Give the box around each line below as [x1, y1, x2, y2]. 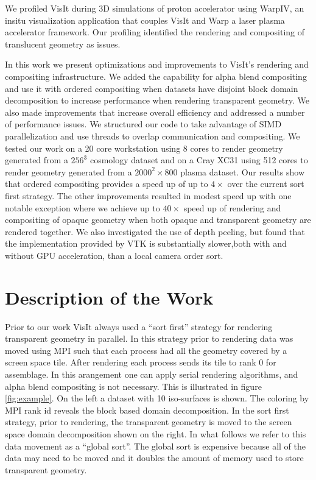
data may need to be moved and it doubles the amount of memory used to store [5, 451, 304, 464]
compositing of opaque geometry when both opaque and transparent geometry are [5, 213, 311, 226]
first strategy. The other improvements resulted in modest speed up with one [5, 189, 292, 202]
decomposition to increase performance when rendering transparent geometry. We [5, 94, 309, 107]
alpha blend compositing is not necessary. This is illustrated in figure [5, 379, 262, 392]
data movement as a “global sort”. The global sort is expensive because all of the [5, 439, 306, 452]
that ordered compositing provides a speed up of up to [5, 177, 208, 190]
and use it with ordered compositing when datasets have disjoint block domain [5, 82, 298, 94]
